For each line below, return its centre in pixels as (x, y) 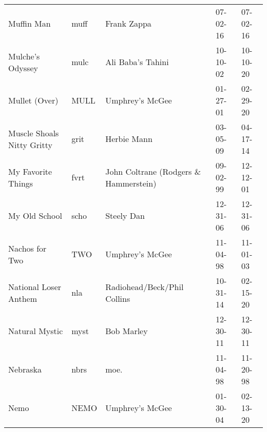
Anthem (23, 298)
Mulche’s (24, 56)
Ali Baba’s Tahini (137, 62)
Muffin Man (30, 23)
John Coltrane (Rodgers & (153, 171)
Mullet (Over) (33, 100)
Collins (118, 298)
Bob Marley (127, 331)
